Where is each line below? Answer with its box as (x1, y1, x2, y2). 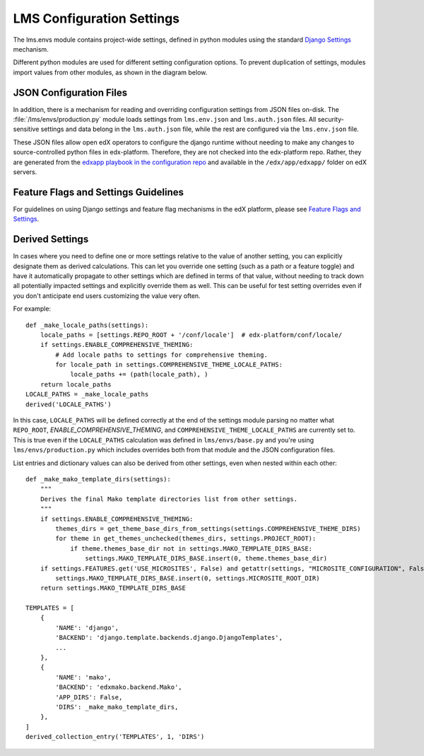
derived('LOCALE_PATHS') (25, 400, 112, 408)
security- (317, 115, 344, 124)
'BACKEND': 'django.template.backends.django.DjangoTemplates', (55, 634, 283, 642)
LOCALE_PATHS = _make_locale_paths (25, 390, 149, 399)
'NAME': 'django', (55, 624, 119, 631)
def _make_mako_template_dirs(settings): (25, 475, 171, 483)
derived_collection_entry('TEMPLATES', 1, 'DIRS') (25, 733, 205, 741)
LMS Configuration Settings (13, 11, 180, 26)
